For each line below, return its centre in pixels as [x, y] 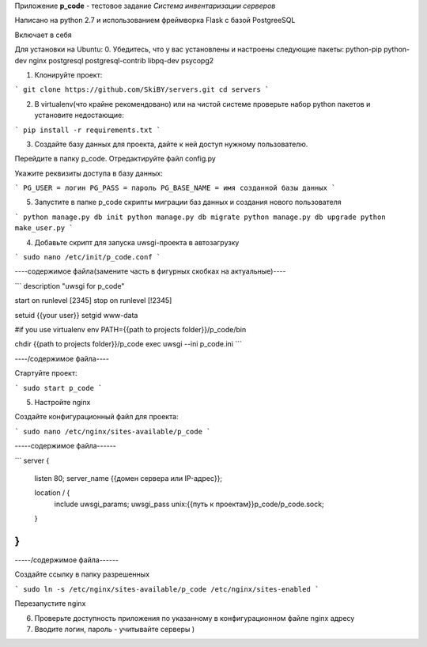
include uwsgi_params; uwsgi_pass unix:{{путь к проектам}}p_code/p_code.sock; [189, 504]
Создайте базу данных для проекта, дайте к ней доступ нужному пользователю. [171, 144]
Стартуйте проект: [46, 373]
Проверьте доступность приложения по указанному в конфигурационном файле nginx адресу [195, 618]
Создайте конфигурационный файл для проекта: [96, 417]
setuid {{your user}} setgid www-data [76, 315]
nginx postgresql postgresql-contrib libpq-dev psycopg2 [121, 60]
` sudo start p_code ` [59, 388]
